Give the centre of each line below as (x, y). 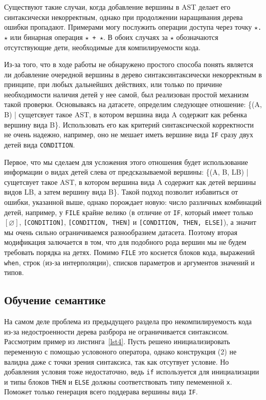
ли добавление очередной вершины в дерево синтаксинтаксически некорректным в (133, 74)
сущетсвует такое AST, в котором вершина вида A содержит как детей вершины (130, 182)
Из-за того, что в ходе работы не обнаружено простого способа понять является (129, 64)
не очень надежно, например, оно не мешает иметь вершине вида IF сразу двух (129, 134)
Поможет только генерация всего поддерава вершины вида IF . (101, 392)
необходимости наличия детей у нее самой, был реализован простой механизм (127, 94)
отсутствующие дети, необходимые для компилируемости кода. (102, 47)
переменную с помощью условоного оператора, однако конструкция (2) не (120, 351)
